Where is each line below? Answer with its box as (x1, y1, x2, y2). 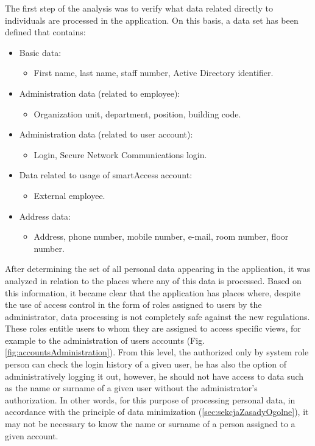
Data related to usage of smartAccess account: (19, 169, 193, 181)
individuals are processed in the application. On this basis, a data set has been (5, 13, 299, 26)
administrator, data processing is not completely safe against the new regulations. (5, 310, 310, 322)
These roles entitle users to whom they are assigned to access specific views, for (5, 322, 301, 335)
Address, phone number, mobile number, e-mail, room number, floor (34, 230, 289, 243)
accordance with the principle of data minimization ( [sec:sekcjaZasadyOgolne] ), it (5, 405, 309, 418)
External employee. (34, 189, 105, 201)
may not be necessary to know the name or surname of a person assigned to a (5, 417, 296, 430)
